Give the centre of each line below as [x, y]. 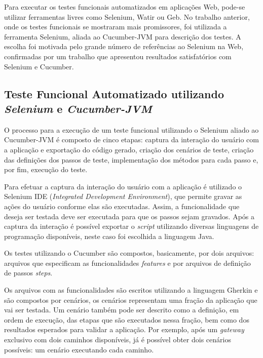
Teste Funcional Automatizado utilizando [114, 93]
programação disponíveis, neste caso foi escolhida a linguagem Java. [109, 236]
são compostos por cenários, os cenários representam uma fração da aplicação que [131, 300]
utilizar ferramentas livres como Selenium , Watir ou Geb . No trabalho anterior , [127, 16]
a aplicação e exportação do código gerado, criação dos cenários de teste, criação [129, 149]
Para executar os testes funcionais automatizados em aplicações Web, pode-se [125, 7]
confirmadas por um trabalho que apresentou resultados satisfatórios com [118, 56]
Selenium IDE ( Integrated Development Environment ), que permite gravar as [123, 196]
